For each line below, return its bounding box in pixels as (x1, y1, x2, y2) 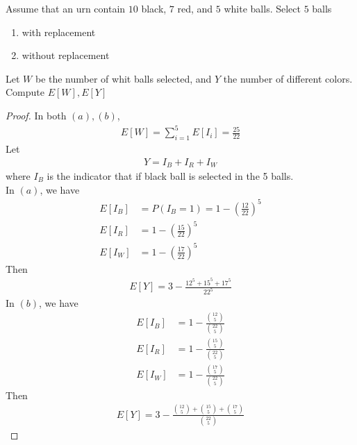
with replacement (22, 24, 96, 39)
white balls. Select (224, 1, 301, 15)
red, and (177, 1, 213, 15)
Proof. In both (6, 108, 67, 122)
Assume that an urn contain (6, 1, 126, 15)
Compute (6, 85, 44, 99)
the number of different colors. (223, 71, 353, 85)
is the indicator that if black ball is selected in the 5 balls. (47, 168, 294, 183)
